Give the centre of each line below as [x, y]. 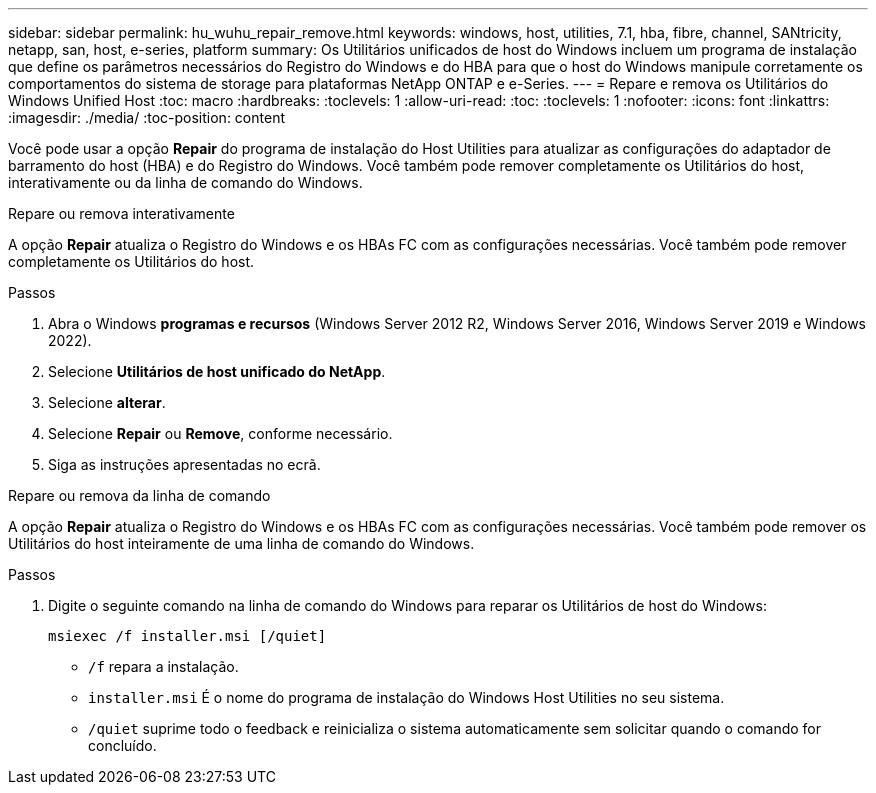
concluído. [122, 745]
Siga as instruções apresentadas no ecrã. [184, 464]
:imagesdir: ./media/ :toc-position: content [146, 117]
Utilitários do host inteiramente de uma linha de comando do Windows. [241, 543]
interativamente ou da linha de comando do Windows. [185, 182]
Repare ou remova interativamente [121, 213]
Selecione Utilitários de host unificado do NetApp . [217, 371]
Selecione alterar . [107, 402]
